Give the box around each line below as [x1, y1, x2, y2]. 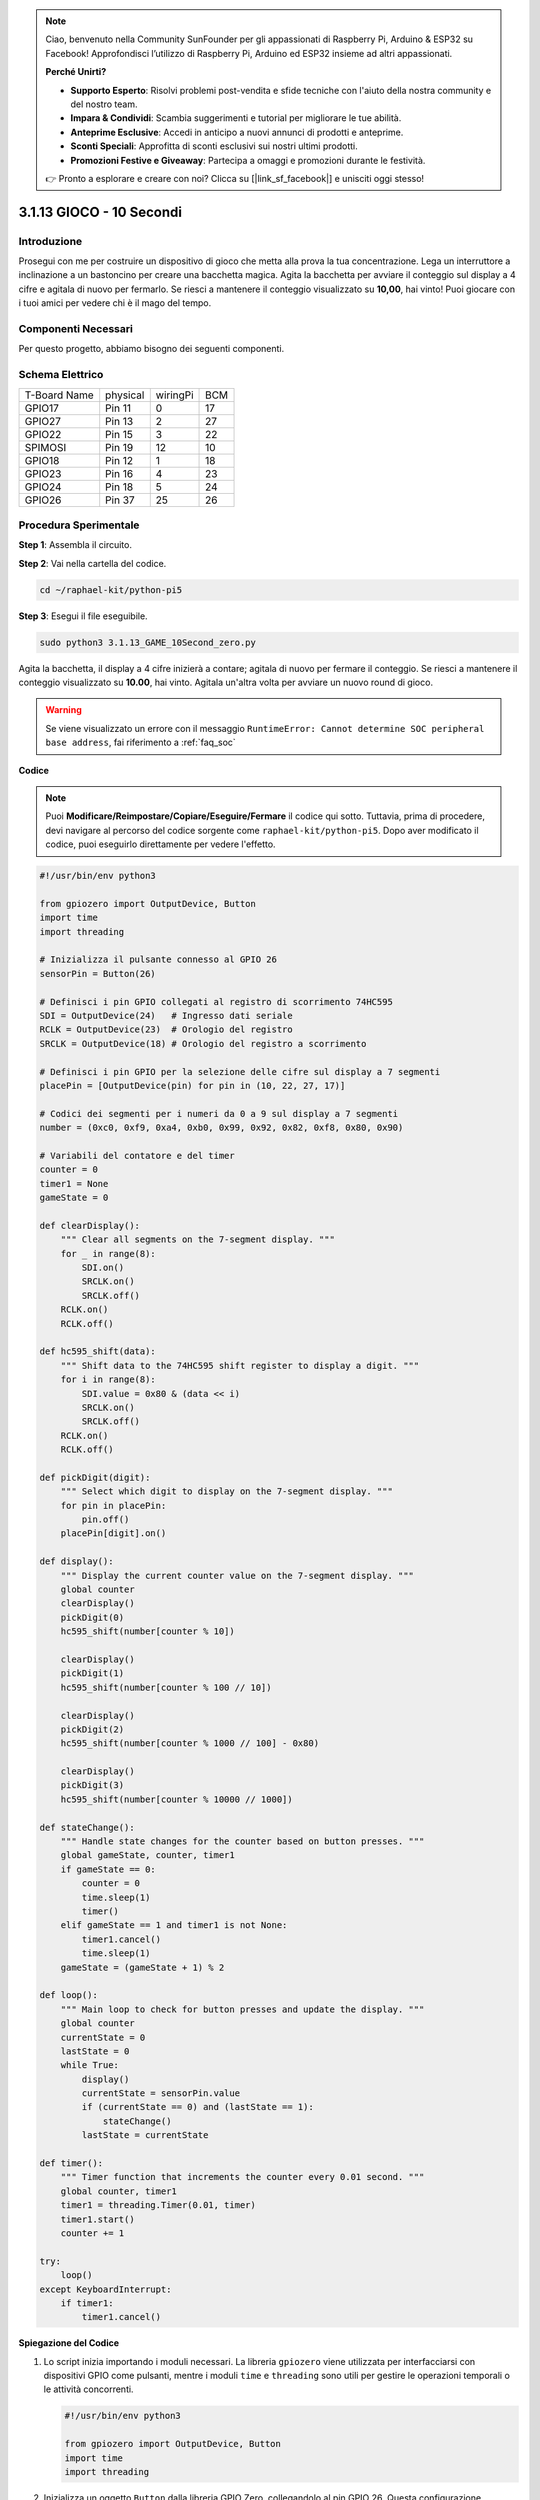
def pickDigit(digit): [39, 1471, 151, 1483]
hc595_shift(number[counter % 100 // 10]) [60, 1681, 272, 1693]
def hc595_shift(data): [39, 1346, 157, 1357]
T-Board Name [24, 388, 94, 402]
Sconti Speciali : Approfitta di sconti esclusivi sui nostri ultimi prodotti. [70, 140, 359, 152]
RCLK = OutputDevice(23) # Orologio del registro [39, 1024, 294, 1035]
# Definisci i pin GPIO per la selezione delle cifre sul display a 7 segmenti [39, 1066, 441, 1077]
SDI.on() [81, 1262, 125, 1274]
